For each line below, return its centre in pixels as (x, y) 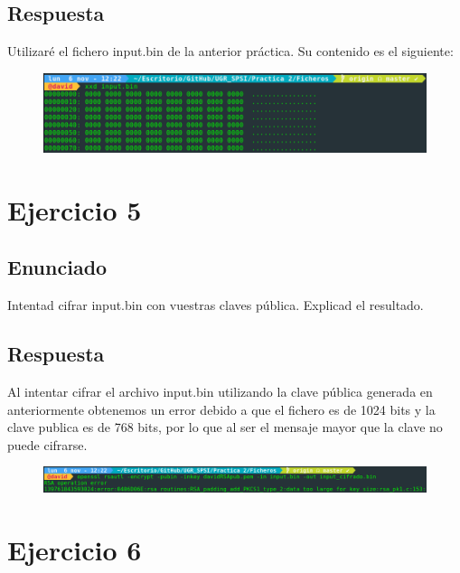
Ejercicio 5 (75, 209)
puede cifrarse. (47, 444)
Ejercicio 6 (75, 550)
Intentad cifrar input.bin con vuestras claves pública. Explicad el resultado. (216, 305)
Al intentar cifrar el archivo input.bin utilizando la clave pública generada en (220, 391)
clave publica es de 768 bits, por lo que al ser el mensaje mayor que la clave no (225, 427)
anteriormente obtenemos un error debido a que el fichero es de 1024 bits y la (221, 409)
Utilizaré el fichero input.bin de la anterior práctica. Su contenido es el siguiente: (230, 51)
